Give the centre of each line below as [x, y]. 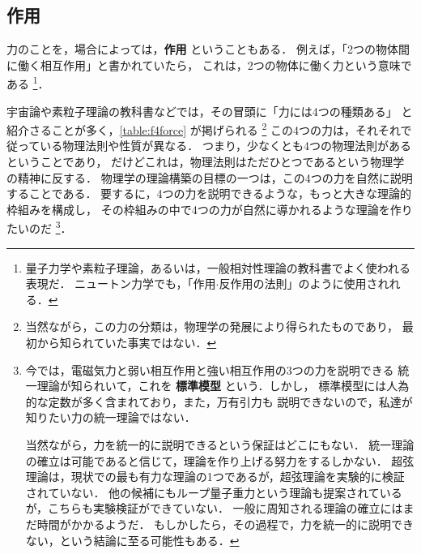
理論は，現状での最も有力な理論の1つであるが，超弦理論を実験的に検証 [215, 477]
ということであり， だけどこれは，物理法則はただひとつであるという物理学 [206, 162]
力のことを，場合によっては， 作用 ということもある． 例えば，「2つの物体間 [208, 49]
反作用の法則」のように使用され [304, 283]
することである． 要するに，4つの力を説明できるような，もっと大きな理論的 [209, 193]
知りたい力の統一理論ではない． [111, 417]
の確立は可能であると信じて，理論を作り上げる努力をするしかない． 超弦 [220, 460]
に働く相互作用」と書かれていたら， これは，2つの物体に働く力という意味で [209, 64]
